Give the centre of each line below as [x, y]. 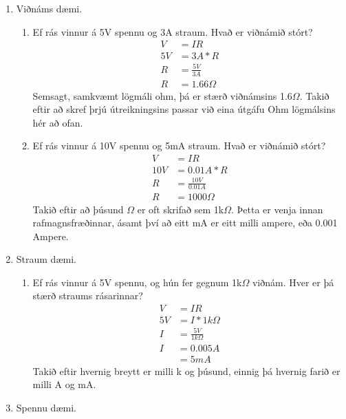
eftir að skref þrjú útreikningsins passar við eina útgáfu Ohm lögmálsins [184, 109]
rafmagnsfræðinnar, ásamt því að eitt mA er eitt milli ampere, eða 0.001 [185, 223]
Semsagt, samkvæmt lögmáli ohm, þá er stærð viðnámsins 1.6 [162, 95]
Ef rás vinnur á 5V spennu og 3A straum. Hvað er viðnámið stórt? [173, 31]
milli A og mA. [64, 384]
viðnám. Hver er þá [293, 282]
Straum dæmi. [46, 259]
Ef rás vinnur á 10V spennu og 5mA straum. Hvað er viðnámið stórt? [179, 146]
